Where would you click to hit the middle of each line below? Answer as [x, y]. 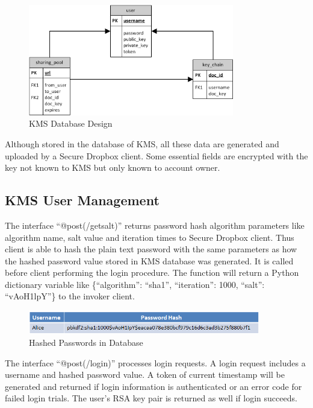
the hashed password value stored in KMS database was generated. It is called [149, 260]
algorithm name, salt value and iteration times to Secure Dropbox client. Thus [150, 237]
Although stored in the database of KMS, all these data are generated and [142, 143]
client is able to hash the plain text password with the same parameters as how [151, 249]
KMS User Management [82, 200]
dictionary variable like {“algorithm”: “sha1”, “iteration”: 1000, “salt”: [135, 284]
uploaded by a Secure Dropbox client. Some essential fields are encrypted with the [156, 155]
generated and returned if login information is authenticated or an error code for [153, 386]
